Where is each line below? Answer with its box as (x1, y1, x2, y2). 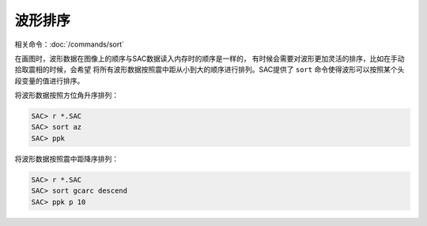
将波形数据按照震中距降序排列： (14, 154, 119, 164)
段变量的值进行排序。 (14, 76, 85, 85)
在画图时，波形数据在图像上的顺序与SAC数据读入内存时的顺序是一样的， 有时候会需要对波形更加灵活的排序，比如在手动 (14, 54, 405, 63)
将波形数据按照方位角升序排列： (14, 91, 119, 100)
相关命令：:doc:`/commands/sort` (14, 40, 125, 49)
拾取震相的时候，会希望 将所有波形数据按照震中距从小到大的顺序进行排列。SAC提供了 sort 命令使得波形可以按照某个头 (14, 65, 405, 74)
